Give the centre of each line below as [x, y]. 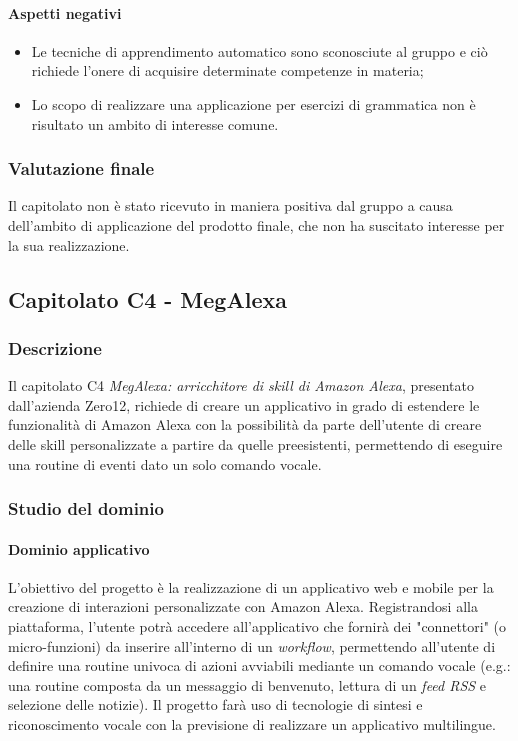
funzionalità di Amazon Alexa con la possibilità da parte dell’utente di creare [245, 424]
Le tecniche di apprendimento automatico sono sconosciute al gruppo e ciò [259, 50]
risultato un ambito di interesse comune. [155, 123]
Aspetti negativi [65, 12]
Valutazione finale [81, 168]
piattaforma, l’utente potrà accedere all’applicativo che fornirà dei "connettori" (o [257, 625]
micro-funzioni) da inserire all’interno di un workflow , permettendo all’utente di [252, 645]
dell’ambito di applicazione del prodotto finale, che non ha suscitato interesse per [256, 224]
